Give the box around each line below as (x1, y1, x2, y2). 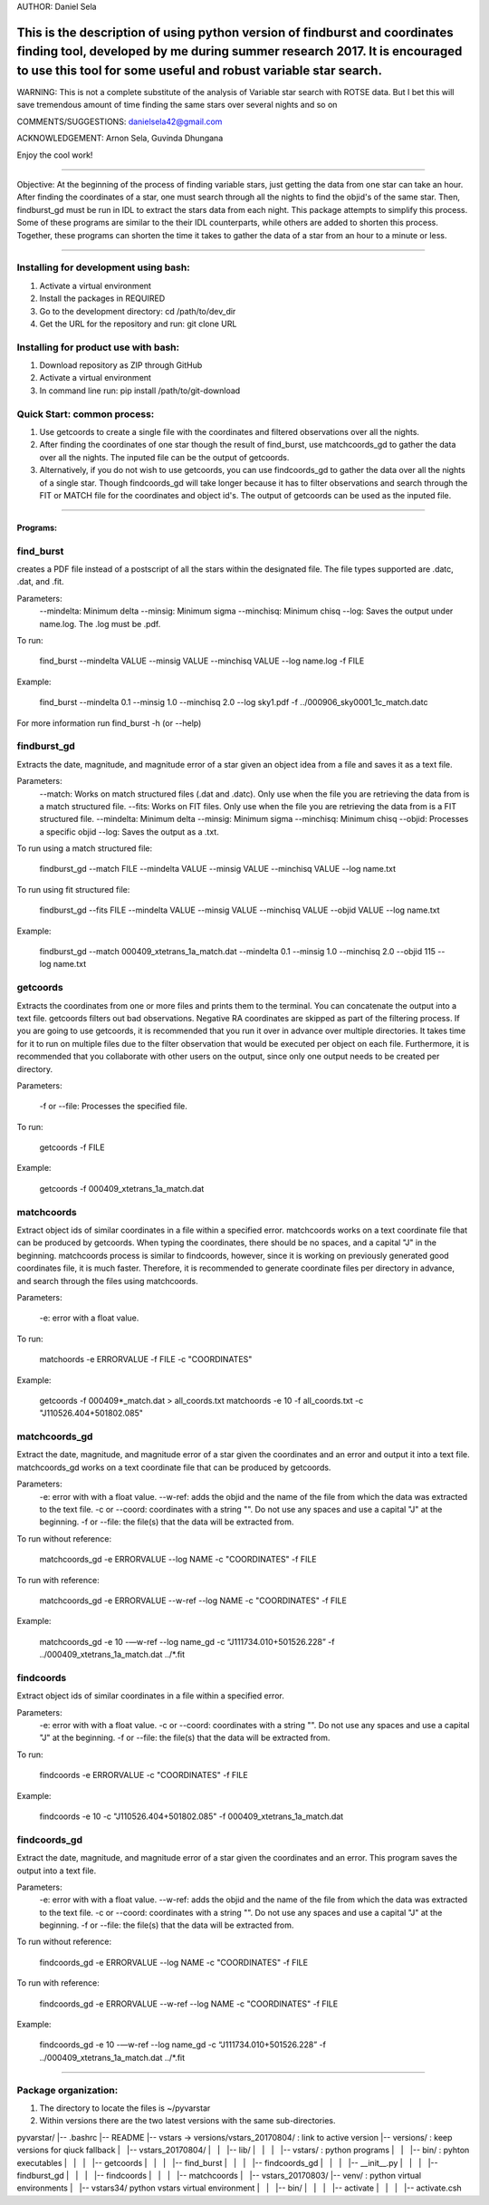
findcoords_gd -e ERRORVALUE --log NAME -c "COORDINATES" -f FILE (39, 1957, 308, 1968)
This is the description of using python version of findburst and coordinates (16, 24, 454, 40)
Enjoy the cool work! (16, 150, 93, 160)
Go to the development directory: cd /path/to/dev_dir (39, 305, 236, 316)
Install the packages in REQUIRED (39, 293, 166, 304)
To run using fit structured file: (16, 884, 130, 895)
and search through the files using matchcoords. (16, 1275, 198, 1286)
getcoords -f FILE (39, 1142, 105, 1153)
